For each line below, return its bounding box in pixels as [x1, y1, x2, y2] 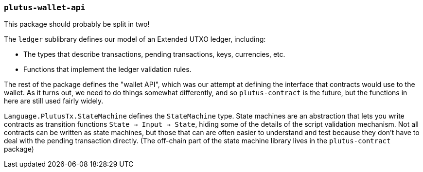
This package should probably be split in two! [4, 20, 150, 29]
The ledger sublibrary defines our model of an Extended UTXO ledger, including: [4, 35, 266, 44]
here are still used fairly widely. [4, 97, 104, 105]
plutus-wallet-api [4, 3, 86, 12]
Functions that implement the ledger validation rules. [23, 65, 192, 74]
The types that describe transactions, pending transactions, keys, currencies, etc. [23, 50, 285, 59]
